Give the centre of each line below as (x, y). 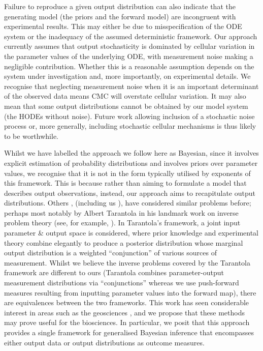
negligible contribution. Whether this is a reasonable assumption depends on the (129, 66)
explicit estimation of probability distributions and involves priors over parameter (131, 163)
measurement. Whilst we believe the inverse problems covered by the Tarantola (127, 262)
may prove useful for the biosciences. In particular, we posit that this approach (127, 322)
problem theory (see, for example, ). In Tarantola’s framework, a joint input (122, 223)
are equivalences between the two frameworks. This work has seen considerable (127, 302)
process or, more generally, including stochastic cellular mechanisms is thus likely (130, 126)
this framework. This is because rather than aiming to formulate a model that (125, 183)
